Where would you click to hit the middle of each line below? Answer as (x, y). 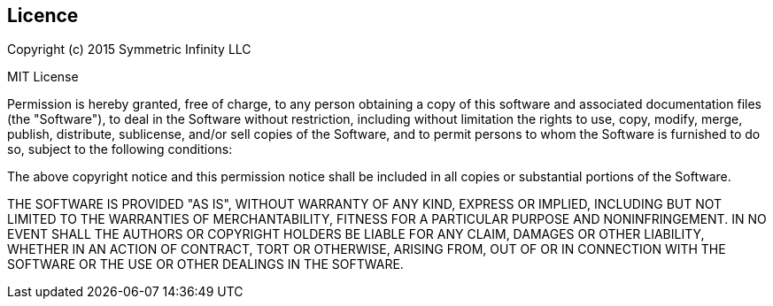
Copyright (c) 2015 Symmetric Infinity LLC (129, 50)
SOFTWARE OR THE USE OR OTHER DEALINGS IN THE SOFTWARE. (205, 264)
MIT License (43, 77)
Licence (43, 15)
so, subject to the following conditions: (120, 149)
